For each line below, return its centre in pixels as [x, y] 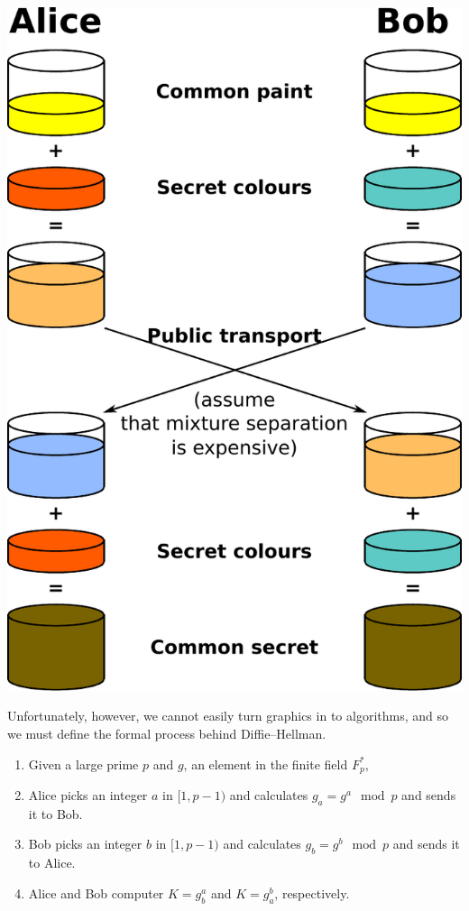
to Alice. [52, 863]
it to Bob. [55, 813]
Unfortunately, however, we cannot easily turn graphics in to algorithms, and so [228, 716]
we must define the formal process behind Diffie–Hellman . [167, 734]
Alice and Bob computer [96, 893]
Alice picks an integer [88, 795]
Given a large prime [83, 764]
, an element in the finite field [266, 764]
